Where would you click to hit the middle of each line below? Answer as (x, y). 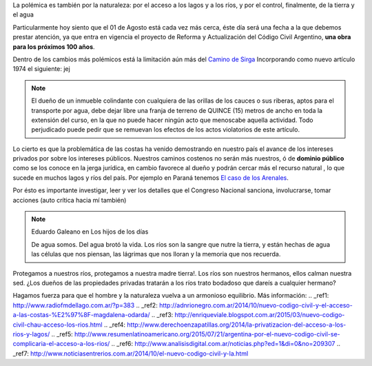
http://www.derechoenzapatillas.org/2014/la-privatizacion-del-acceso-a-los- (237, 325)
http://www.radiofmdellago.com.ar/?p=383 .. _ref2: (85, 305)
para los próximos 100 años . (54, 47)
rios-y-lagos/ (31, 334)
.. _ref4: (115, 325)
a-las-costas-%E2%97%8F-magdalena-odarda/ (82, 315)
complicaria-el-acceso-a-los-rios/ (61, 344)
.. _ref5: (62, 334)
